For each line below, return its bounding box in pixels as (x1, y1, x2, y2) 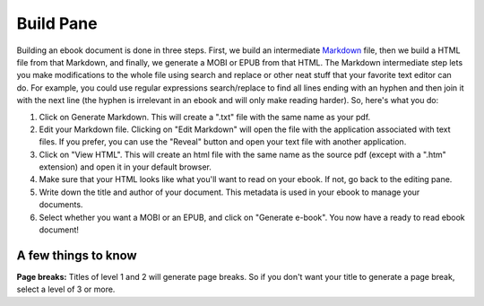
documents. (39, 199, 83, 210)
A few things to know (16, 248, 138, 263)
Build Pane (16, 13, 98, 33)
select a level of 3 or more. (16, 284, 116, 295)
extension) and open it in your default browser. (39, 162, 212, 172)
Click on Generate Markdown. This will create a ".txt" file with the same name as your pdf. (39, 111, 371, 122)
